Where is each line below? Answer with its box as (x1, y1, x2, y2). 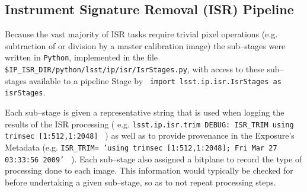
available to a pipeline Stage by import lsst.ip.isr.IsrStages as (29, 74, 282, 87)
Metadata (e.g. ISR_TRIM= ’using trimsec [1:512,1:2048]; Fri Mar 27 (5, 140, 277, 153)
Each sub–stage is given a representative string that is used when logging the (5, 106, 284, 119)
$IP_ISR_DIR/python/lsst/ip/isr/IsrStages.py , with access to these (5, 63, 264, 75)
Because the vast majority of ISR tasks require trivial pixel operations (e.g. (5, 28, 278, 40)
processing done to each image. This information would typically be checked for (5, 164, 293, 177)
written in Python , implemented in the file (5, 51, 158, 63)
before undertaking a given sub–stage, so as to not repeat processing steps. (5, 175, 276, 188)
